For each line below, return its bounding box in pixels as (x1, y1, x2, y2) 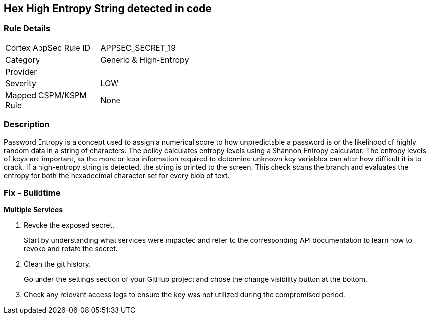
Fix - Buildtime (4, 187, 61, 198)
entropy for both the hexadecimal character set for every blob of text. (4, 171, 230, 180)
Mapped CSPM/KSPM (5, 90, 87, 100)
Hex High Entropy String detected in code (4, 2, 212, 15)
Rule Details (4, 23, 51, 34)
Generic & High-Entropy (100, 54, 189, 65)
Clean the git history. (24, 260, 91, 269)
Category (5, 54, 40, 65)
